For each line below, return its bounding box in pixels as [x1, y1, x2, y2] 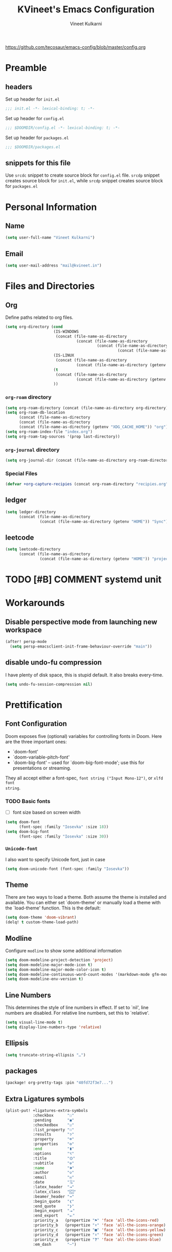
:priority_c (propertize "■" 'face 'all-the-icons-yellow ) [32, 1227, 166, 1232]
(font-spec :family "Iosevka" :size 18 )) [18, 824, 109, 829]
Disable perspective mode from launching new [5, 617, 158, 626]
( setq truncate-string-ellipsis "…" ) [5, 1052, 86, 1057]
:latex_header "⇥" [32, 1185, 74, 1190]
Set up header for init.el [5, 96, 60, 102]
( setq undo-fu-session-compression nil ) [5, 681, 93, 687]
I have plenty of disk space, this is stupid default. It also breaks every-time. [5, 672, 164, 678]
